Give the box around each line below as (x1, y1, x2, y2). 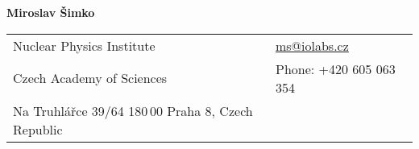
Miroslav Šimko (6, 4, 95, 20)
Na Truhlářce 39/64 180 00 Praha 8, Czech (13, 101, 253, 120)
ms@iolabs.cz (275, 35, 349, 55)
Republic (13, 119, 63, 139)
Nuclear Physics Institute (13, 35, 156, 55)
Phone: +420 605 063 (275, 59, 396, 78)
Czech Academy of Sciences (13, 68, 168, 88)
